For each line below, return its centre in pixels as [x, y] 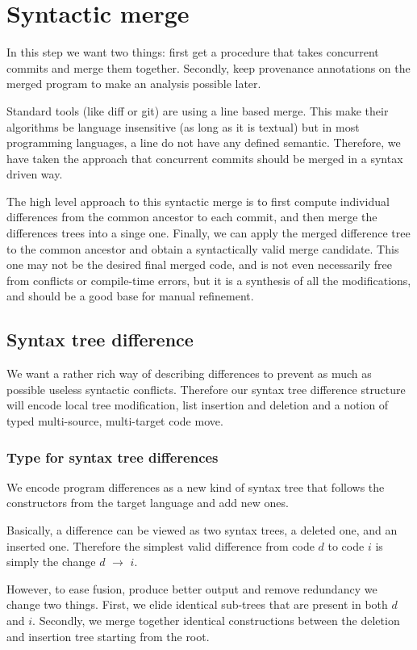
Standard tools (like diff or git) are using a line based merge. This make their [198, 110]
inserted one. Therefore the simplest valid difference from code [161, 545]
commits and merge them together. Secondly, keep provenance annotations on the [208, 67]
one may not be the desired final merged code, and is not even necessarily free [199, 264]
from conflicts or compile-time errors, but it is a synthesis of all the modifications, [209, 280]
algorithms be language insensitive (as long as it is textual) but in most [183, 126]
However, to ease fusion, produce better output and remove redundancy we [192, 588]
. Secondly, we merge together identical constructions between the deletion [216, 620]
